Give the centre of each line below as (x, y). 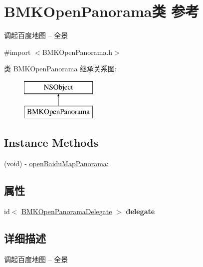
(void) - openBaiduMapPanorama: (56, 163)
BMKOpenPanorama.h (77, 52)
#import (17, 52)
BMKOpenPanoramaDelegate (67, 211)
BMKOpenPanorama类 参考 (102, 11)
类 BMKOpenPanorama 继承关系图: (61, 69)
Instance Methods (51, 142)
